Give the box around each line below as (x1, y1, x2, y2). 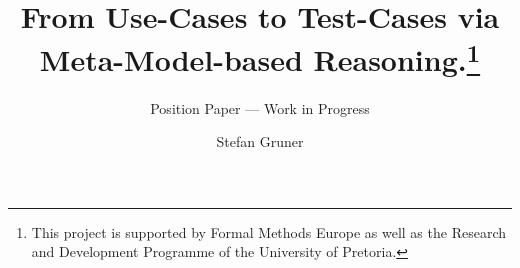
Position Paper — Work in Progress (150, 97, 370, 118)
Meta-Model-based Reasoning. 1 (39, 35, 481, 80)
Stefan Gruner (216, 131, 304, 152)
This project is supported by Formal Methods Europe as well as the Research (31, 221, 506, 242)
